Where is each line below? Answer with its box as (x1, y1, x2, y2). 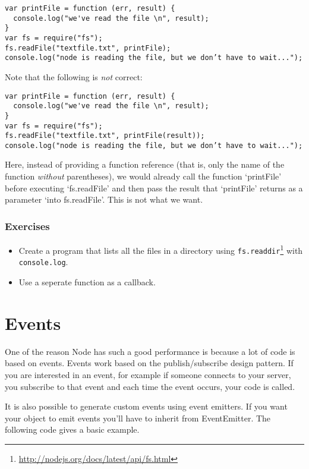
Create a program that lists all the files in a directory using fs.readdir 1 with (18, 243, 303, 256)
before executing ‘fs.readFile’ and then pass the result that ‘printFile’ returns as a (5, 181, 303, 194)
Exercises (5, 218, 50, 233)
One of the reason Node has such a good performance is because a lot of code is (5, 345, 295, 357)
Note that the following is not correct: (5, 70, 143, 83)
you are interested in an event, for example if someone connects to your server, (5, 368, 291, 380)
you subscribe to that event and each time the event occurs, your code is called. (5, 380, 295, 392)
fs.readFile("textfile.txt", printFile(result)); (5, 131, 205, 140)
